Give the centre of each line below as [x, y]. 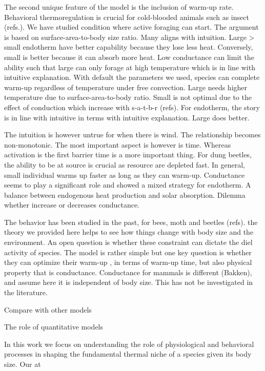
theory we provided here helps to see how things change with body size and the [129, 232]
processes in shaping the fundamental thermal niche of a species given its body [128, 354]
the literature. [26, 292]
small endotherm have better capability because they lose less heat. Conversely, [129, 47]
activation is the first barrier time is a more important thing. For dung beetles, [128, 154]
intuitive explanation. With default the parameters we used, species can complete [132, 77]
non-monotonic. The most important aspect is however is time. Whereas [118, 144]
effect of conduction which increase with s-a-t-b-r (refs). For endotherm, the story [132, 107]
